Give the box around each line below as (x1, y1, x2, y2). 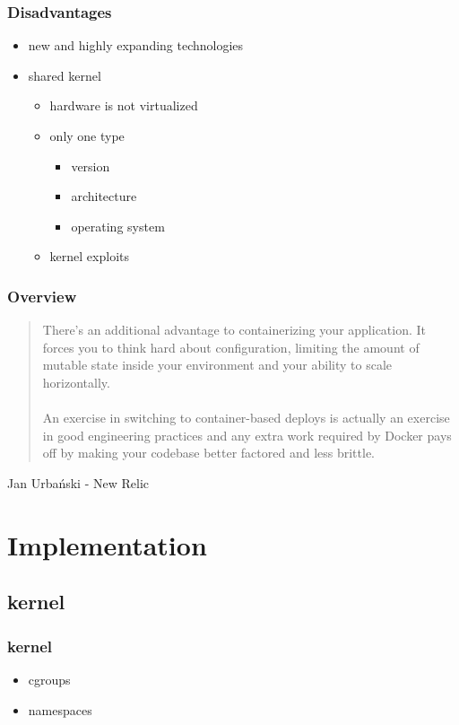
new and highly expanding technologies (28, 36, 244, 55)
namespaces (28, 700, 92, 719)
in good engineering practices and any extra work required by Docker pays (42, 425, 452, 444)
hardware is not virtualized (49, 96, 198, 115)
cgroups (28, 669, 71, 688)
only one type (49, 127, 125, 144)
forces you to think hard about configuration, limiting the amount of (42, 337, 420, 356)
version (71, 156, 110, 175)
